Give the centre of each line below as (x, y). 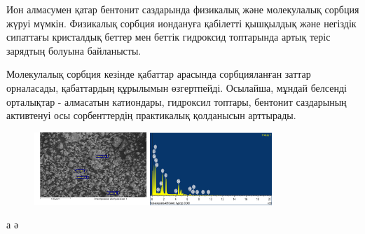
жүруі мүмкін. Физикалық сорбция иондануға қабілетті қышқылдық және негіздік (181, 23)
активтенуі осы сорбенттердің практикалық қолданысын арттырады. (151, 115)
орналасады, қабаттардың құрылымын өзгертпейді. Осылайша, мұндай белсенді (177, 87)
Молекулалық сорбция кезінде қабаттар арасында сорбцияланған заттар (159, 74)
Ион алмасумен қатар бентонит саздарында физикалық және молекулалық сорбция (183, 9)
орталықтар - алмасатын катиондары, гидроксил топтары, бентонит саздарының (177, 101)
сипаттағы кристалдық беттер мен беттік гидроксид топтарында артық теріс (168, 37)
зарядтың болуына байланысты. (74, 50)
